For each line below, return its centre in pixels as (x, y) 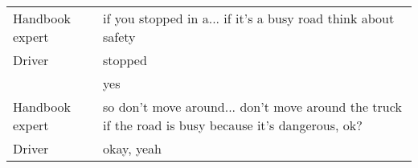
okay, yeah (132, 148)
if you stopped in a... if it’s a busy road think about (249, 18)
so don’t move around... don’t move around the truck (252, 107)
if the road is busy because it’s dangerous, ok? (233, 125)
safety (119, 37)
